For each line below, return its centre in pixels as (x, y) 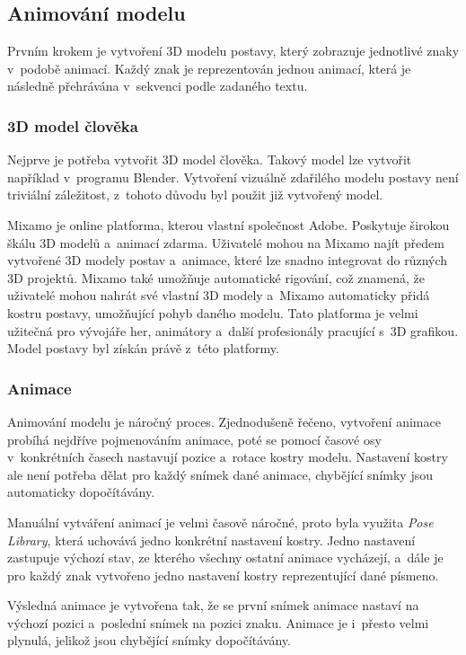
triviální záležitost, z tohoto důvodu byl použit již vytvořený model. (195, 195)
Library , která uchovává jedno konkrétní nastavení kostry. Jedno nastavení (211, 540)
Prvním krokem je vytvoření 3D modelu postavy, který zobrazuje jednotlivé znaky (233, 51)
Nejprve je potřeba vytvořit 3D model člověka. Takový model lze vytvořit (210, 159)
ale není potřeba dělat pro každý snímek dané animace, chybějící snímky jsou (220, 474)
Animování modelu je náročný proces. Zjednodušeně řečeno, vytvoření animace (224, 421)
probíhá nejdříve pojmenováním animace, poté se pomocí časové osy (194, 439)
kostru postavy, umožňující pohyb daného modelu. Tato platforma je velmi (213, 312)
